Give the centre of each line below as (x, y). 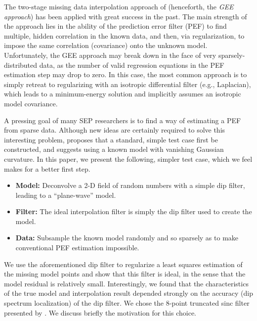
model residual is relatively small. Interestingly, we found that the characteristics (126, 283)
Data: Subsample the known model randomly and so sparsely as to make (127, 238)
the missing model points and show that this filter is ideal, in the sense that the (125, 274)
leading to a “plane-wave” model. (66, 195)
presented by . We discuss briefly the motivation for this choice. (100, 312)
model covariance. (31, 103)
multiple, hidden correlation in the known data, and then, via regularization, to (124, 35)
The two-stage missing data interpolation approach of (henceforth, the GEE (119, 6)
